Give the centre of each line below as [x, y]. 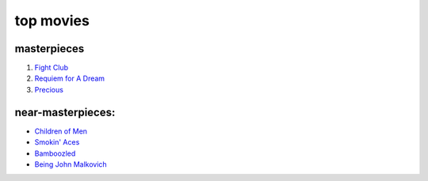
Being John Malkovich [71, 164]
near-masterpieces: [65, 112]
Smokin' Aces [57, 142]
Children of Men [61, 131]
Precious [49, 89]
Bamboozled [55, 153]
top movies [52, 21]
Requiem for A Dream [70, 78]
